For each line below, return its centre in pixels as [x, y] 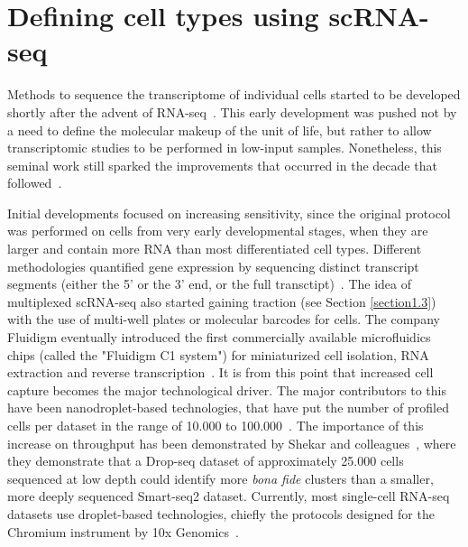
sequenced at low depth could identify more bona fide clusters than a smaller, [220, 478]
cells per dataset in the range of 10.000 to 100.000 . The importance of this [216, 425]
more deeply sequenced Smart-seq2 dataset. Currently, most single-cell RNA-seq [229, 496]
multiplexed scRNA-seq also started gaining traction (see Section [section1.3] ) [222, 301]
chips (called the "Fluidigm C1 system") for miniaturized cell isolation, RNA [218, 354]
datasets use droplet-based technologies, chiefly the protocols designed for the [221, 513]
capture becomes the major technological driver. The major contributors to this [227, 389]
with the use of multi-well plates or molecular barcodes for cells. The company [224, 319]
